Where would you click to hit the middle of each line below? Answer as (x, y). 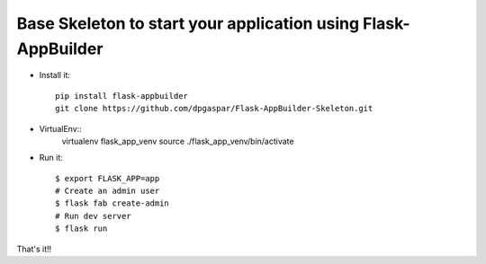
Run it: (51, 158)
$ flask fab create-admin (112, 203)
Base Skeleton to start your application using (188, 23)
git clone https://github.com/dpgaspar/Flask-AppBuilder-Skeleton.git (214, 109)
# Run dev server (93, 216)
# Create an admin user (108, 191)
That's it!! (34, 249)
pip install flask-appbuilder (122, 96)
